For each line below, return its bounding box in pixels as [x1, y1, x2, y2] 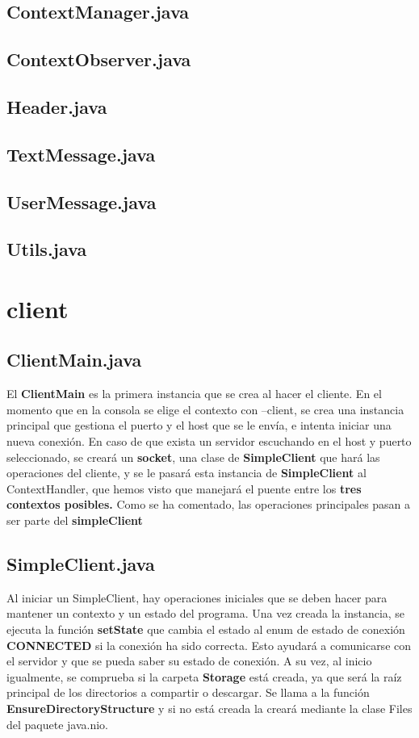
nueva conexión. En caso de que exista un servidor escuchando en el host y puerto [6, 433, 412, 450]
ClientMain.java [6, 347, 142, 372]
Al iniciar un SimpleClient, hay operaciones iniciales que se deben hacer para [6, 589, 388, 606]
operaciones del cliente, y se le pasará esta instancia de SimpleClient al [6, 464, 367, 481]
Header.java [6, 94, 107, 119]
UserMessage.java [6, 189, 157, 214]
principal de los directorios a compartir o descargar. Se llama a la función [6, 684, 370, 701]
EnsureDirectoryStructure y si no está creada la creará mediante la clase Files [6, 699, 413, 716]
